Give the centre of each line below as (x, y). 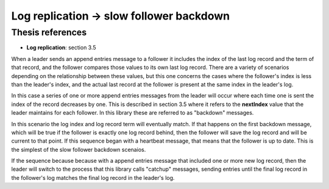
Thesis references (49, 32)
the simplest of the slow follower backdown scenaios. (79, 149)
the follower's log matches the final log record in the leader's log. (93, 177)
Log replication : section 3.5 (62, 48)
